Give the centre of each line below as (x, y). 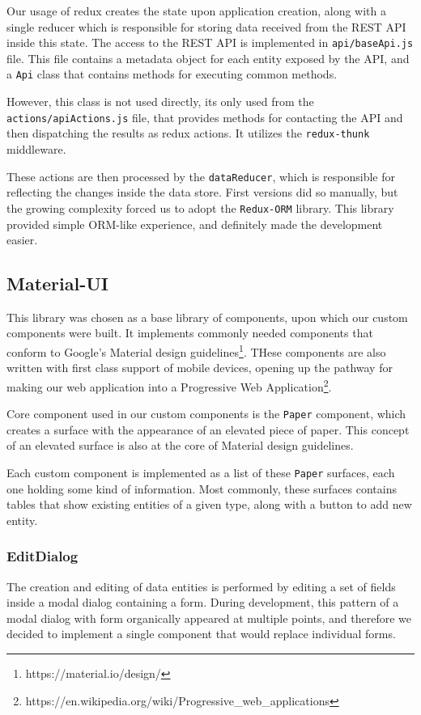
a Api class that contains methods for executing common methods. (172, 74)
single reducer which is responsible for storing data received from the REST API (206, 26)
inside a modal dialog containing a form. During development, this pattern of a (203, 602)
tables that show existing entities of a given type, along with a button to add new (209, 504)
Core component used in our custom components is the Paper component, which (206, 414)
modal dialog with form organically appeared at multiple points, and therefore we (209, 618)
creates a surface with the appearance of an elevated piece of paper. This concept (208, 429)
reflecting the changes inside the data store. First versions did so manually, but (202, 192)
